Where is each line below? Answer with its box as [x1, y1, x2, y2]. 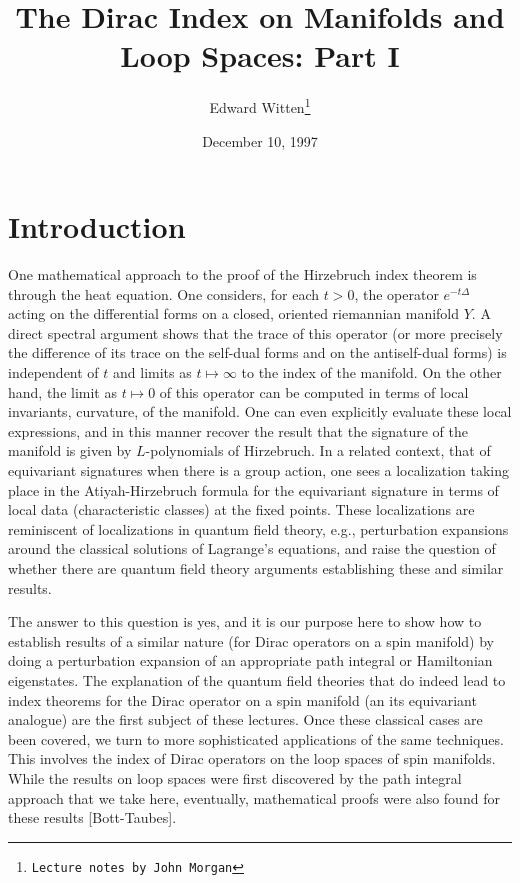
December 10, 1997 [202, 130, 318, 151]
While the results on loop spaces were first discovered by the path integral [8, 767, 462, 788]
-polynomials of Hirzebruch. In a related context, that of [145, 440, 491, 461]
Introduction [8, 206, 186, 247]
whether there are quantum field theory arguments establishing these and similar [8, 558, 504, 578]
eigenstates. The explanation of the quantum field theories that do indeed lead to [8, 669, 506, 690]
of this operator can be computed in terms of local [159, 381, 469, 402]
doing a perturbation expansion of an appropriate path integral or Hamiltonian [8, 650, 493, 671]
